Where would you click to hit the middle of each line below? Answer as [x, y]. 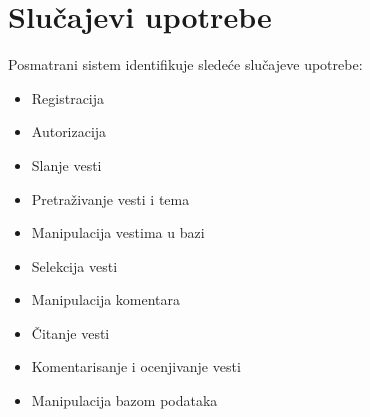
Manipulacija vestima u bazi [118, 232]
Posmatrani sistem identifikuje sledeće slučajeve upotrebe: [185, 64]
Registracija [68, 97]
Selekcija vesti [74, 265]
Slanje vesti [66, 164]
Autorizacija [69, 131]
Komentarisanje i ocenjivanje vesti [136, 366]
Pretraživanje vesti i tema [110, 198]
